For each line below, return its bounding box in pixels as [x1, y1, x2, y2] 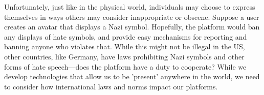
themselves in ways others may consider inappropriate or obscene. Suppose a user [4, 11, 259, 22]
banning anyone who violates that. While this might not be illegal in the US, [4, 41, 245, 52]
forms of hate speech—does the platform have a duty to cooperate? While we [4, 61, 247, 72]
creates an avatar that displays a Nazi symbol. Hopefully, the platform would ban [4, 21, 260, 32]
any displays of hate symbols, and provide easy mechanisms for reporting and [4, 31, 247, 42]
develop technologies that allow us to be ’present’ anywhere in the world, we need [4, 71, 260, 82]
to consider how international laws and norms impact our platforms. [4, 81, 218, 91]
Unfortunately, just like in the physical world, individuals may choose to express [4, 2, 255, 12]
